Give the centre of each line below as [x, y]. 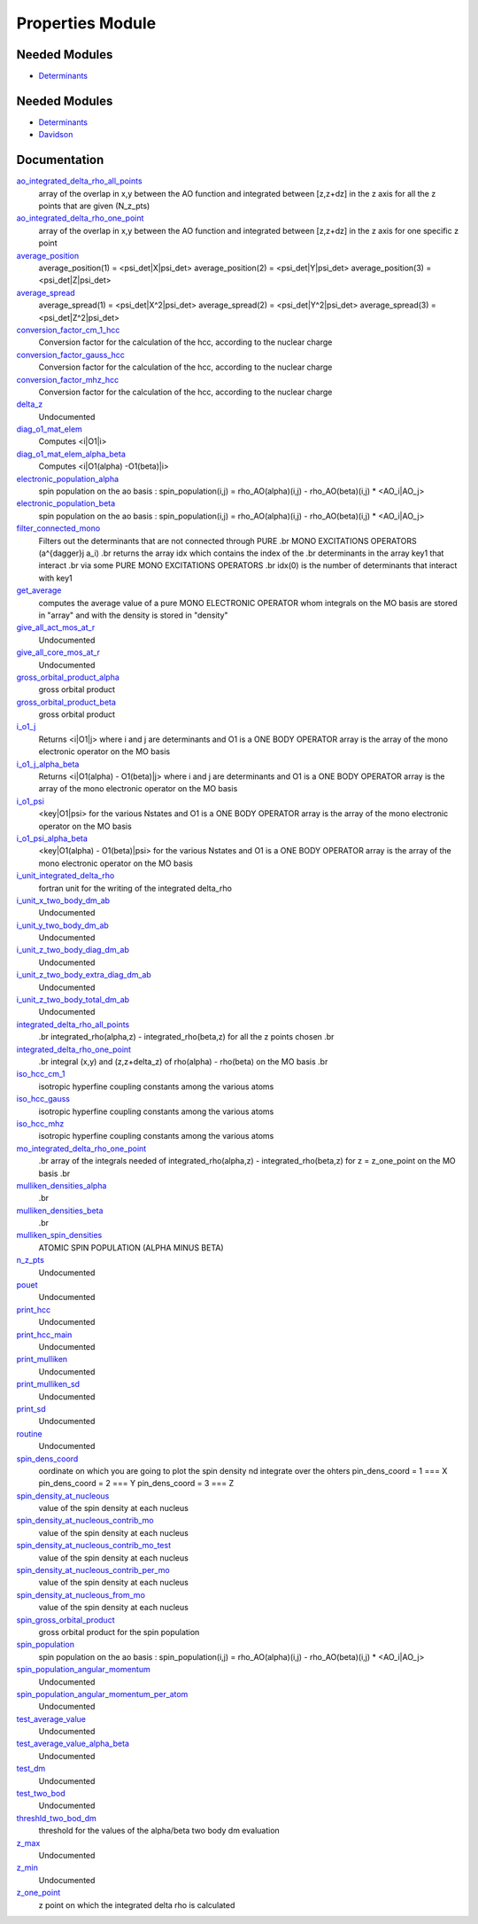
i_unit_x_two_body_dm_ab [63, 900]
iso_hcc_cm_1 [41, 1074]
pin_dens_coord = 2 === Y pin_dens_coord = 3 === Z [136, 1484]
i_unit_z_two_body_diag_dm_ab [73, 950]
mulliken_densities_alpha [62, 1185]
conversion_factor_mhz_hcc [68, 379]
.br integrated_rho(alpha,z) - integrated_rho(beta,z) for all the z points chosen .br [186, 1037]
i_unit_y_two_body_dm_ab [63, 925]
